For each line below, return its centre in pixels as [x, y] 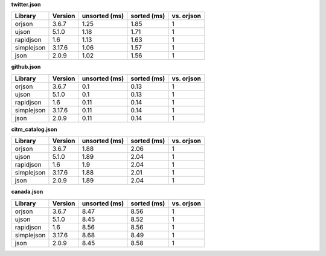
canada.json [27, 192]
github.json [26, 67]
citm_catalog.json [34, 129]
